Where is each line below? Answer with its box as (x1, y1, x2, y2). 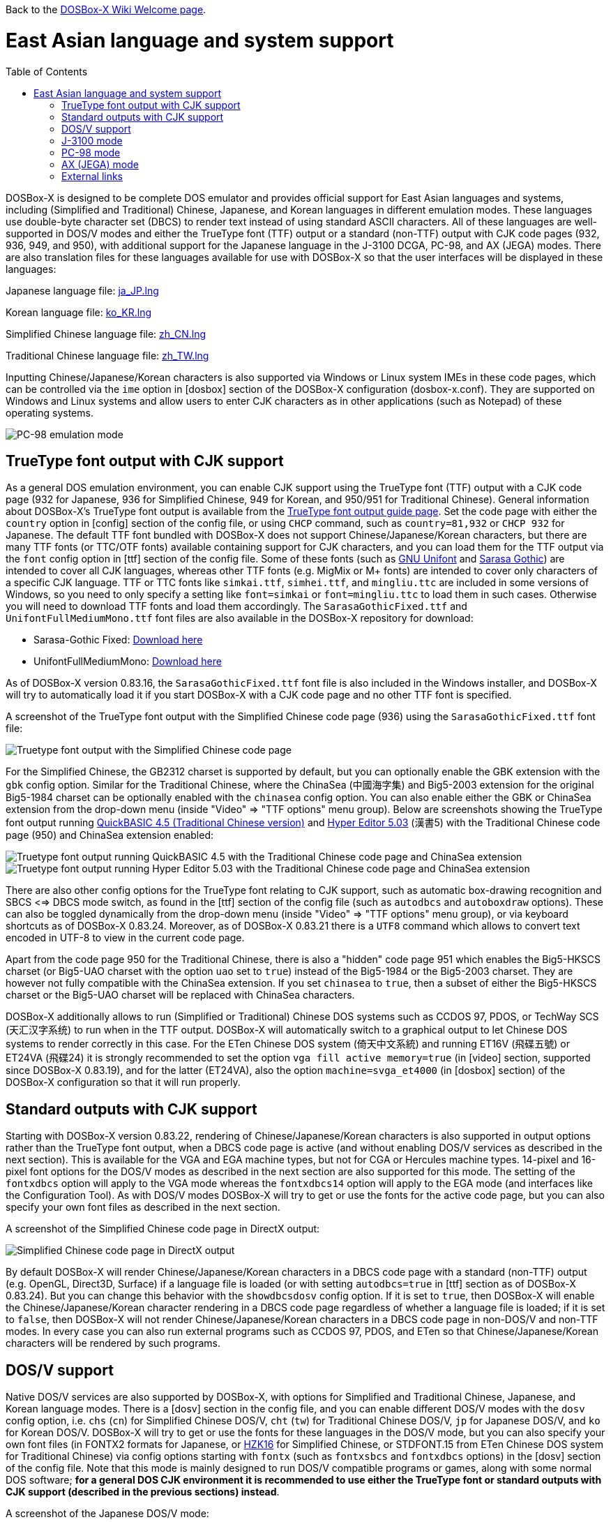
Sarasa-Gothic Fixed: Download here (33, 634, 203, 646)
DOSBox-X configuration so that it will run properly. (6, 1076, 241, 1089)
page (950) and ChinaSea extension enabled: (6, 829, 214, 842)
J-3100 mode (61, 134, 123, 147)
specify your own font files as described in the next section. (6, 1201, 280, 1214)
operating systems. (6, 406, 93, 419)
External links (61, 170, 123, 182)
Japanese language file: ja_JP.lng (6, 284, 159, 297)
